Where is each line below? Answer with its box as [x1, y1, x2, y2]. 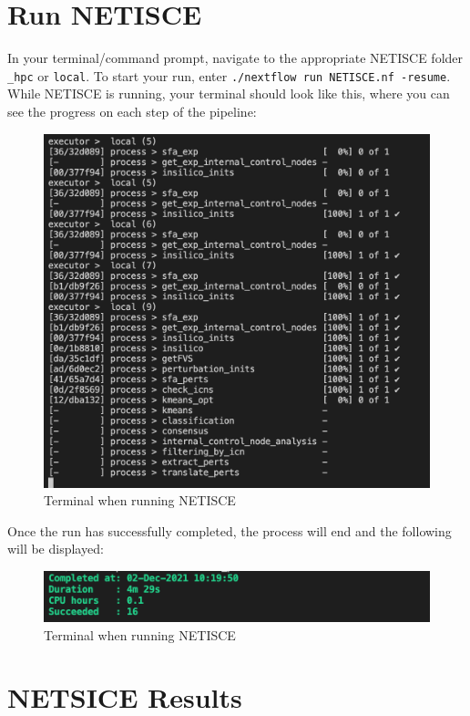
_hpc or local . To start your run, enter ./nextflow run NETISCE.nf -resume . [7, 66, 451, 85]
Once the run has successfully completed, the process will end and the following [7, 521, 452, 540]
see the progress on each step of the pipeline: [7, 101, 257, 120]
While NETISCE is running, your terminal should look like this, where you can [7, 84, 450, 103]
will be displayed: [7, 539, 104, 558]
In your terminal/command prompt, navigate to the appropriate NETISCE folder [7, 48, 464, 67]
